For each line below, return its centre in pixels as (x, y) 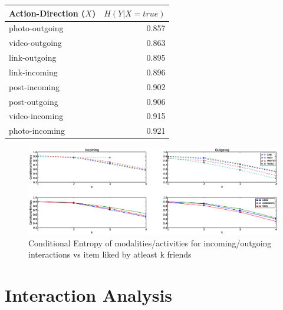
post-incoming (34, 86)
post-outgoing (34, 101)
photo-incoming (37, 131)
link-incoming (33, 72)
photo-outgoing (36, 28)
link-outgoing (33, 57)
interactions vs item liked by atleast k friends (110, 254)
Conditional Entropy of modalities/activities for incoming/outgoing (150, 243)
